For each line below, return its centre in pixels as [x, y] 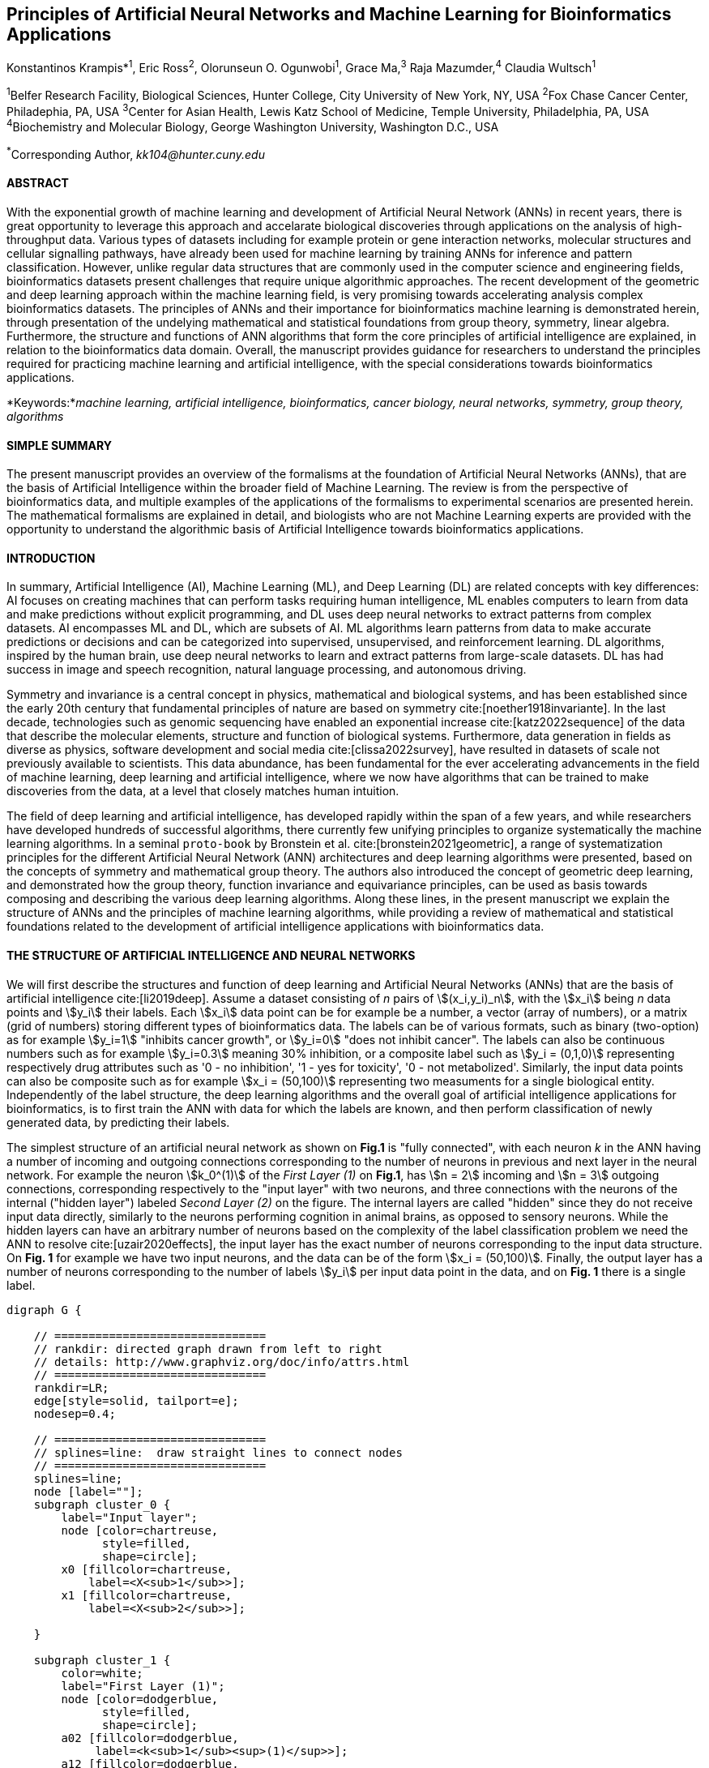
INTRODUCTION [51, 558]
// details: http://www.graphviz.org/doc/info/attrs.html [222, 1361]
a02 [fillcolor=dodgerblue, [150, 1738]
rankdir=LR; [71, 1387]
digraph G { [44, 1310]
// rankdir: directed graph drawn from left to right [208, 1348]
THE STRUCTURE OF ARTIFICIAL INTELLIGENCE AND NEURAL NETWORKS [211, 955]
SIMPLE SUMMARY [59, 445]
